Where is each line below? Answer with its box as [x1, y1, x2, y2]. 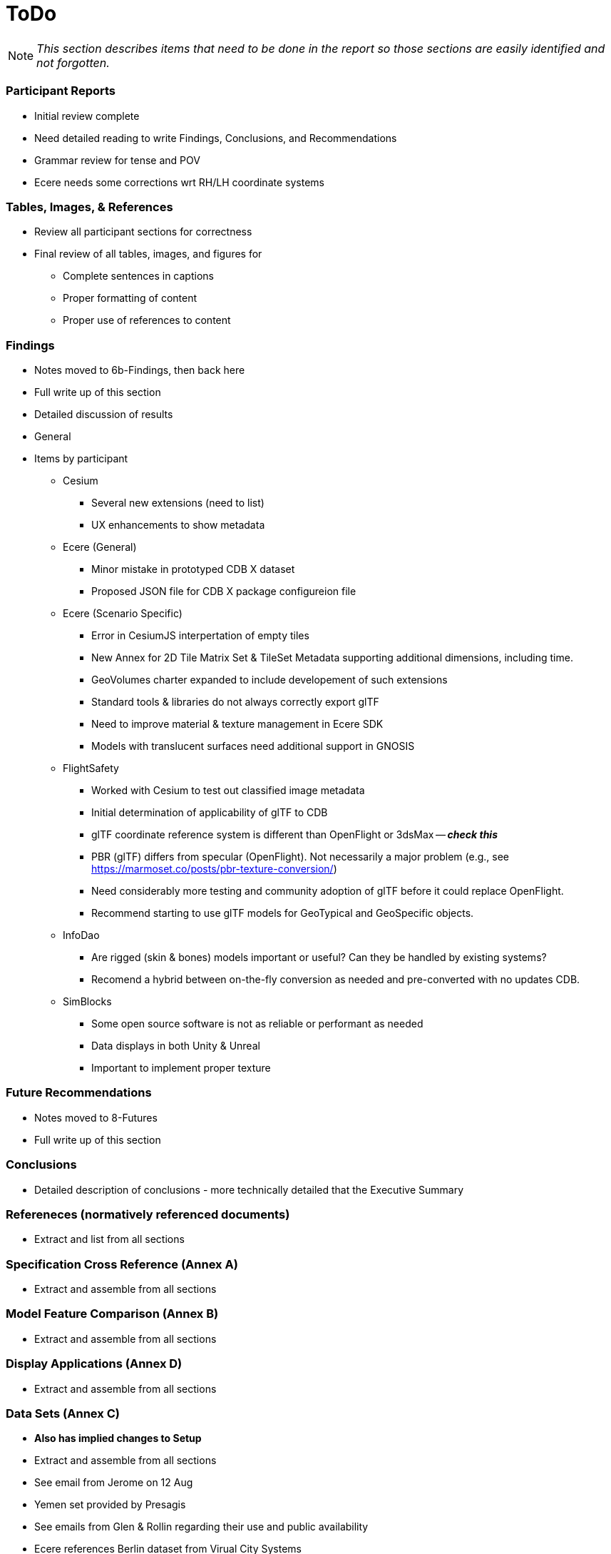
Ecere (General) [63, 541, 137, 553]
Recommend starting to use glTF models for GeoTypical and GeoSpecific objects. [91, 907, 474, 919]
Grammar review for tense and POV [34, 153, 200, 166]
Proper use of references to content [63, 314, 231, 327]
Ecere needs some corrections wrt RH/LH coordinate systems [34, 176, 324, 188]
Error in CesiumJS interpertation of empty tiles [91, 629, 309, 641]
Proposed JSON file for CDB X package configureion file [91, 585, 356, 597]
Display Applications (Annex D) [6, 1356, 183, 1371]
